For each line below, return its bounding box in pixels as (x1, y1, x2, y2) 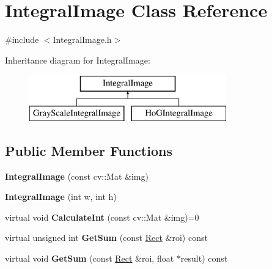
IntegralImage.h (53, 33, 112, 46)
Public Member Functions (5, 141, 172, 160)
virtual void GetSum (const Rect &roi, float (5, 252, 174, 265)
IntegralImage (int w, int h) (5, 190, 117, 203)
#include (5, 33, 39, 46)
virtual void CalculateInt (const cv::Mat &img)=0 (5, 210, 199, 223)
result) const (180, 252, 228, 265)
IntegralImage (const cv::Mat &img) (5, 169, 149, 182)
